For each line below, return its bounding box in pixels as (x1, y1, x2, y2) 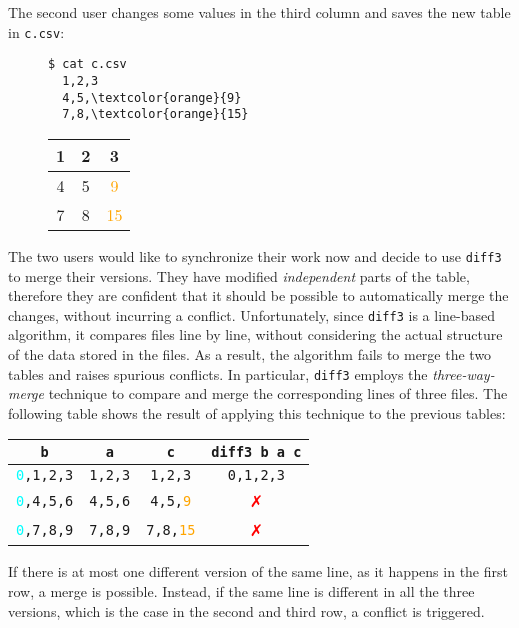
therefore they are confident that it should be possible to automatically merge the (8, 285, 509, 306)
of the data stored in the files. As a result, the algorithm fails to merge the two (8, 343, 492, 364)
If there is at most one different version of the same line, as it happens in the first (8, 561, 508, 582)
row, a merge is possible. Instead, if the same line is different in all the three (8, 581, 475, 601)
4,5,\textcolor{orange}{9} (62, 90, 242, 105)
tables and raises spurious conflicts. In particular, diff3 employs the (8, 363, 428, 384)
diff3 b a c (211, 444, 302, 461)
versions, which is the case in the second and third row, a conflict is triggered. (8, 600, 485, 621)
